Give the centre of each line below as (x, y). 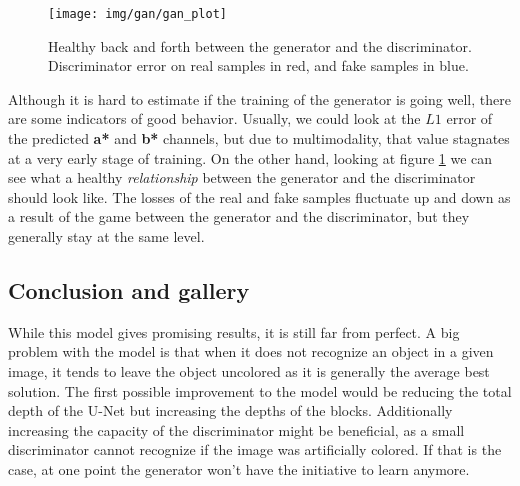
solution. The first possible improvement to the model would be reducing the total (260, 390)
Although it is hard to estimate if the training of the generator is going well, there (259, 98)
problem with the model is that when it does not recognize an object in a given (251, 351)
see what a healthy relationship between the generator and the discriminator (242, 177)
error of (469, 118)
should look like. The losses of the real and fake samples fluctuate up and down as (259, 196)
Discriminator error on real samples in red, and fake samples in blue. (258, 65)
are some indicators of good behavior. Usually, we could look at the (214, 118)
